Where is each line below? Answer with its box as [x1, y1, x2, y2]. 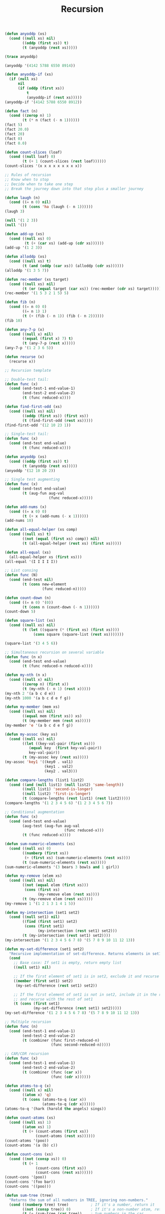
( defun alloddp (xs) [4, 254, 47, 259]
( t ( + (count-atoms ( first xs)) [22, 1129, 89, 1134]
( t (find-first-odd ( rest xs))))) [22, 418, 93, 423]
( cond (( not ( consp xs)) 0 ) [9, 1156, 67, 1162]
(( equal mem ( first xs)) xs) [22, 714, 82, 719]
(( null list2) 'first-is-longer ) [22, 791, 91, 797]
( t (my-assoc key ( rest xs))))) [22, 755, 89, 760]
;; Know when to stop [4, 177, 49, 182]
